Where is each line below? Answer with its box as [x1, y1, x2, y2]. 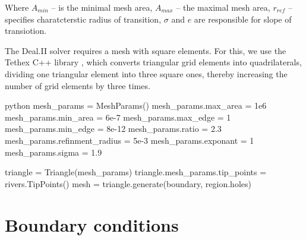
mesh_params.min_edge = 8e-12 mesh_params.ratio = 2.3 [5, 122, 222, 135]
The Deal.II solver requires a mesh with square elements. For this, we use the [5, 44, 286, 56]
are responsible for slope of [194, 12, 292, 25]
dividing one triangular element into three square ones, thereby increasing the [5, 67, 288, 80]
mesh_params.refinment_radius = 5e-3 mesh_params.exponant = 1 [5, 134, 254, 146]
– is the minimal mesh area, [51, 1, 153, 13]
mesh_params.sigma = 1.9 [5, 146, 102, 158]
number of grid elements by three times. [5, 79, 150, 91]
